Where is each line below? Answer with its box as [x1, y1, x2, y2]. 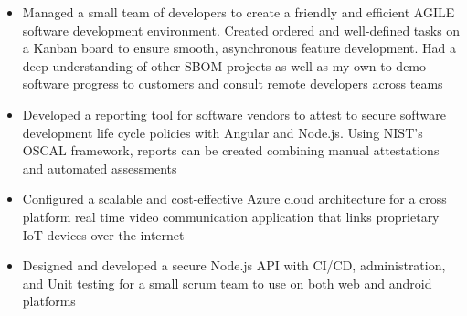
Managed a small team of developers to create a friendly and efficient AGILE [22, 3, 455, 21]
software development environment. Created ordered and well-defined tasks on [22, 20, 461, 39]
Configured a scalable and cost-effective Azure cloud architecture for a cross [22, 189, 447, 208]
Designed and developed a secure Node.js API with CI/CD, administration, [22, 256, 446, 275]
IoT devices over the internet [22, 225, 185, 244]
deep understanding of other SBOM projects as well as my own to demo [22, 56, 427, 75]
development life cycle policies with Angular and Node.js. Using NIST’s [22, 122, 423, 142]
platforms [22, 291, 76, 311]
